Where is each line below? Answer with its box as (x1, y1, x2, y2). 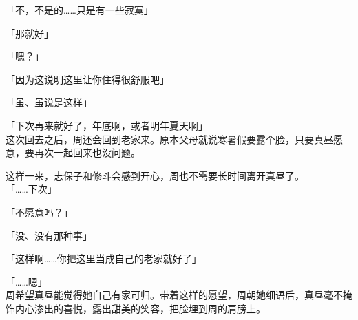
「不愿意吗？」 (6, 204, 73, 219)
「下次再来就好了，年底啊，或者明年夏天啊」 (6, 118, 208, 132)
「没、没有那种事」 (6, 228, 92, 242)
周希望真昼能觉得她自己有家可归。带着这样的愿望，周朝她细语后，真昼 (6, 288, 324, 302)
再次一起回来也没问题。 (34, 145, 140, 160)
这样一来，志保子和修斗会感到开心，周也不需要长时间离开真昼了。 (6, 168, 304, 182)
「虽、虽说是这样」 (6, 95, 92, 109)
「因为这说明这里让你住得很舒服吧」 (6, 72, 169, 86)
